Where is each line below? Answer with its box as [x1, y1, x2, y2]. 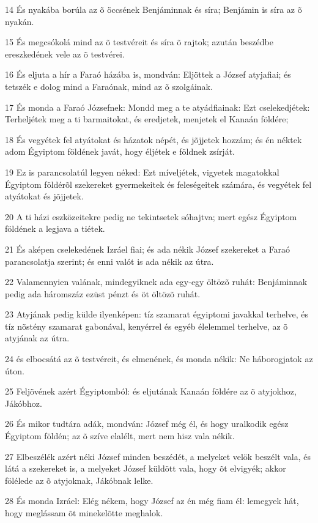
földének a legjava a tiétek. [5, 222, 105, 235]
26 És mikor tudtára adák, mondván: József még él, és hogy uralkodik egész [5, 417, 289, 430]
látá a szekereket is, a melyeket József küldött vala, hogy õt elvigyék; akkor [5, 462, 286, 475]
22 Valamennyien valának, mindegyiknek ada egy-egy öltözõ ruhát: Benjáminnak [5, 275, 308, 288]
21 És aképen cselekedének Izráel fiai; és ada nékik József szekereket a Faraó [5, 242, 290, 255]
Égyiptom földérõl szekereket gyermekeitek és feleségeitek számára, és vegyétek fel [5, 177, 312, 190]
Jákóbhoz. [5, 396, 42, 409]
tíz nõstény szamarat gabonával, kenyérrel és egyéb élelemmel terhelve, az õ [5, 319, 288, 332]
